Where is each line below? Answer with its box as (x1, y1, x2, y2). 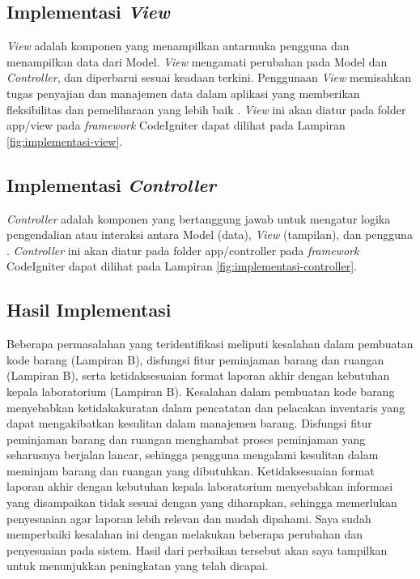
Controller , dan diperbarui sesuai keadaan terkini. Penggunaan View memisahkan (6, 69, 411, 86)
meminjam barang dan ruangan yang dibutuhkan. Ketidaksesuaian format (6, 462, 375, 479)
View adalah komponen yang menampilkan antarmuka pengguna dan (6, 37, 350, 54)
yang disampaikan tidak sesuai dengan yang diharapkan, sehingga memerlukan (6, 494, 397, 511)
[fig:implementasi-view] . (6, 132, 123, 149)
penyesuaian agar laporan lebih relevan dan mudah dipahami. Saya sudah (6, 509, 371, 526)
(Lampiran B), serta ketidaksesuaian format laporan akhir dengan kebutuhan (6, 367, 390, 384)
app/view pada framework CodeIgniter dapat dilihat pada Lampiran (6, 117, 346, 134)
